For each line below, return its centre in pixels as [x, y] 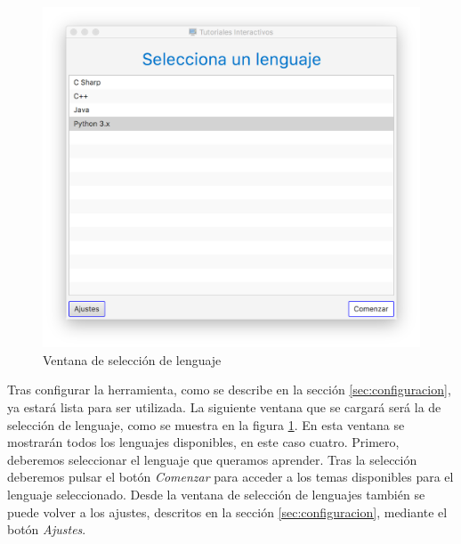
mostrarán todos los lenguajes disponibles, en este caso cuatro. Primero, [203, 442]
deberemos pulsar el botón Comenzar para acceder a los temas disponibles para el [230, 477]
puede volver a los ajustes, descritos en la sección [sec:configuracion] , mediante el [227, 512]
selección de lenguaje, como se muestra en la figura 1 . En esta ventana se [206, 424]
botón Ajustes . [47, 529]
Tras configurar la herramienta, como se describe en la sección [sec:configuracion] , [229, 390]
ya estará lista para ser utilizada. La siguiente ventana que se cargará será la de [224, 406]
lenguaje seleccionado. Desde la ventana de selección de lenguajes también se [216, 494]
